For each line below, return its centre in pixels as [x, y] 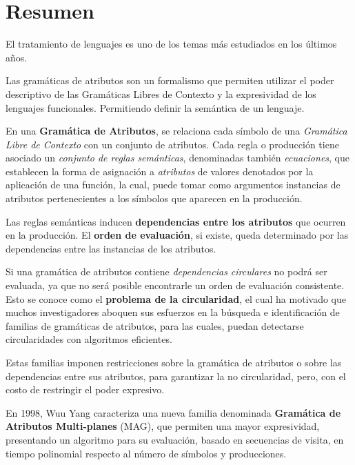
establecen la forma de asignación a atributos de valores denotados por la [160, 171]
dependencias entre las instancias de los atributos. [111, 248]
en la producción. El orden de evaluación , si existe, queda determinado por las [177, 235]
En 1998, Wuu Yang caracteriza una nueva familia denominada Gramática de [173, 412]
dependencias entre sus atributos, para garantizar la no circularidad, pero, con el [176, 376]
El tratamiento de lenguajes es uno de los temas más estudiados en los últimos [171, 44]
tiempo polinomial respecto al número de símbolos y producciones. [146, 453]
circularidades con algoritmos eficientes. [89, 339]
